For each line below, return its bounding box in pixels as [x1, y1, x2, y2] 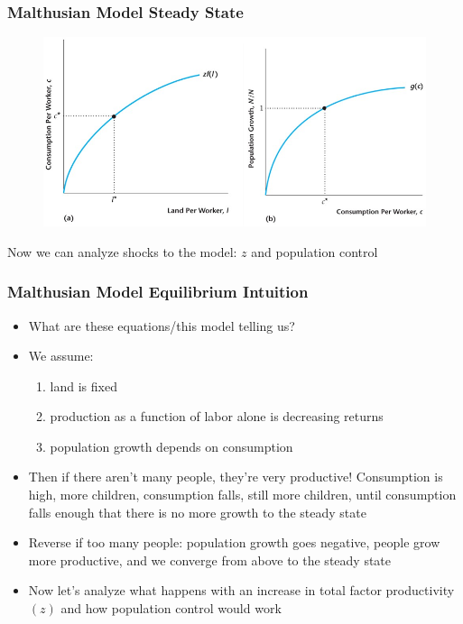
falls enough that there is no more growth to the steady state [28, 502, 366, 521]
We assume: [28, 346, 94, 365]
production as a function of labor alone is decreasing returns [50, 407, 384, 426]
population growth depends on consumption [50, 436, 293, 455]
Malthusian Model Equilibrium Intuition [7, 280, 309, 303]
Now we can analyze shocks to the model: [7, 242, 237, 261]
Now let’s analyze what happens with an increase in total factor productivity [28, 581, 455, 600]
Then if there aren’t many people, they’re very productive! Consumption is [28, 467, 443, 486]
